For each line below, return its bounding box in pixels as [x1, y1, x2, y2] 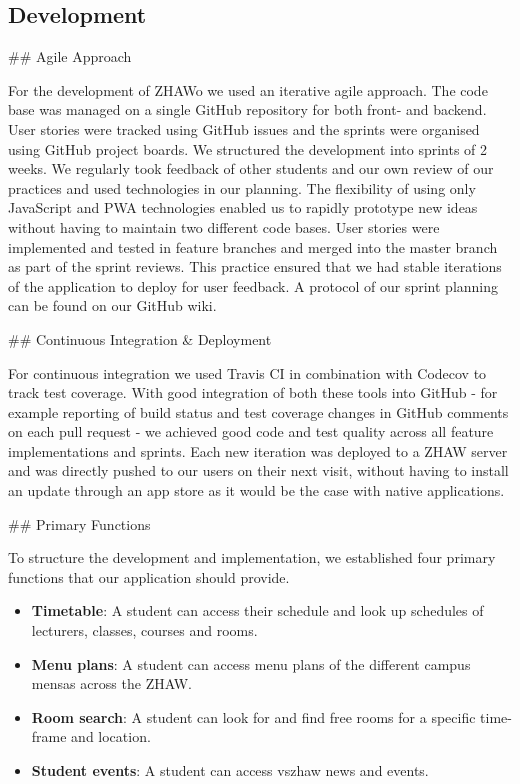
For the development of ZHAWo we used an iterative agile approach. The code [8, 79, 488, 100]
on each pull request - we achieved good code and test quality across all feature [8, 421, 494, 442]
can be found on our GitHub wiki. [8, 295, 217, 316]
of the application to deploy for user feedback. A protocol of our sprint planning [8, 275, 499, 296]
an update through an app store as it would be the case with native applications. [8, 480, 505, 501]
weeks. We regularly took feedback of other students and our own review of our [8, 158, 494, 179]
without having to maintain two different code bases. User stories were [8, 216, 440, 237]
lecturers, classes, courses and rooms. [31, 620, 258, 641]
